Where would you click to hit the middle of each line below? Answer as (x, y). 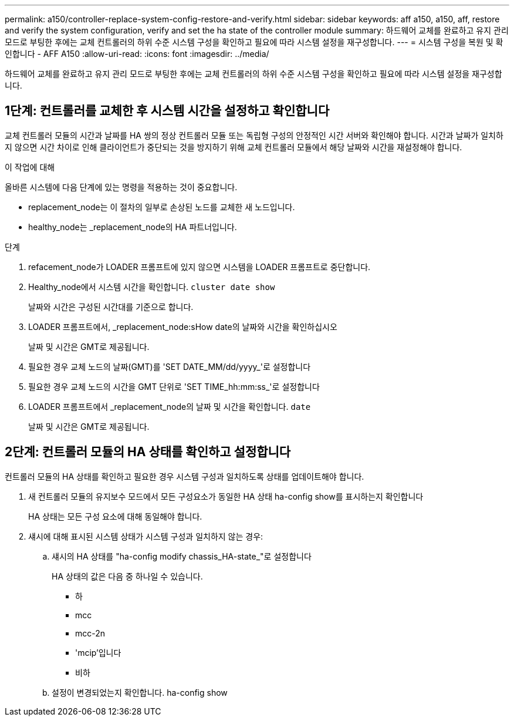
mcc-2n (90, 633)
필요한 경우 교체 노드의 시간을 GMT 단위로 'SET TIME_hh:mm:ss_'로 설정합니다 (174, 386)
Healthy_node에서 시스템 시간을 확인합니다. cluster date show (152, 287)
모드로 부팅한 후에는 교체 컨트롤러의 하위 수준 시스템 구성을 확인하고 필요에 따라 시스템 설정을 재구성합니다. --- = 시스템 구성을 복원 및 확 (254, 42)
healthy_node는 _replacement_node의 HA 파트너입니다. (133, 227)
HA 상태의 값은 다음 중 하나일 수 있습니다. (127, 576)
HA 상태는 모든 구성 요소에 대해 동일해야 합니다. (115, 516)
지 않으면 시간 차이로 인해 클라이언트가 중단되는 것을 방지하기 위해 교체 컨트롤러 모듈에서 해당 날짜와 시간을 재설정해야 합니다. (234, 147)
